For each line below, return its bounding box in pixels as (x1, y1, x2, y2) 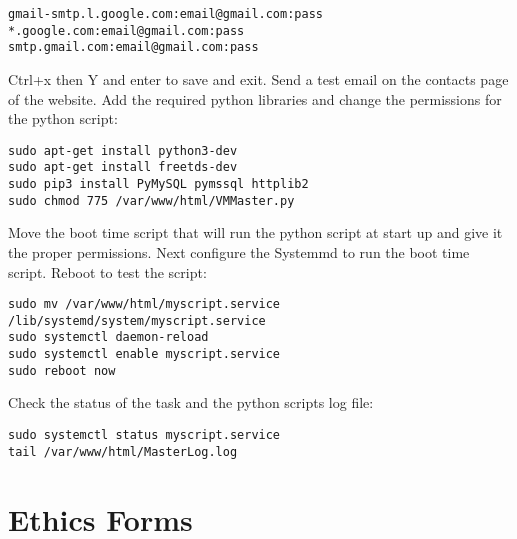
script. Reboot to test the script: (8, 261, 207, 282)
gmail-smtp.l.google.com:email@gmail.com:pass (8, 7, 323, 21)
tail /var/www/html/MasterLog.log (8, 444, 238, 459)
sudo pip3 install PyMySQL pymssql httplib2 (8, 177, 309, 192)
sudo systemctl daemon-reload (8, 330, 209, 345)
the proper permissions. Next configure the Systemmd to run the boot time (8, 241, 470, 262)
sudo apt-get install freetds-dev (8, 160, 238, 175)
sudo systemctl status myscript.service (8, 428, 281, 443)
